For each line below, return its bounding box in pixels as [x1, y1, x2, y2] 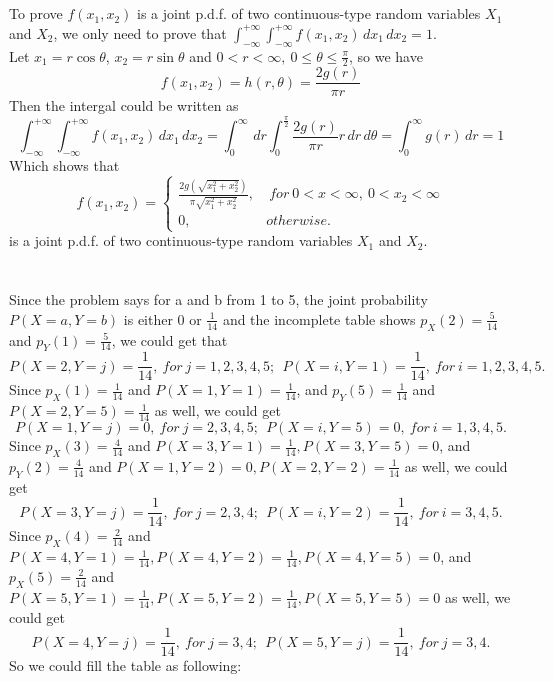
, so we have [348, 45, 423, 66]
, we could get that [111, 329, 228, 350]
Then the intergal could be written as [9, 95, 239, 116]
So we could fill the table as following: [9, 655, 242, 676]
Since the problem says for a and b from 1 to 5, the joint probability [9, 289, 428, 310]
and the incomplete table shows [222, 308, 416, 329]
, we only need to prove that [53, 22, 227, 43]
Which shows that [9, 155, 120, 176]
